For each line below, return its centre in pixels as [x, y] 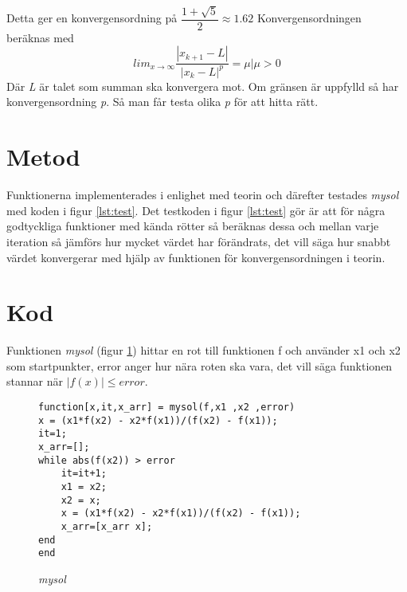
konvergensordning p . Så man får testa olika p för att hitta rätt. [162, 102]
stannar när [35, 381]
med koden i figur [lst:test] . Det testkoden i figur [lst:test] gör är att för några [196, 210]
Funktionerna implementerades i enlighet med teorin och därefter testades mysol [203, 195]
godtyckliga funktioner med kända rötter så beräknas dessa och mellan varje [193, 226]
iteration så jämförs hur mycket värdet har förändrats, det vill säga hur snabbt [199, 241]
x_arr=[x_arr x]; [107, 526]
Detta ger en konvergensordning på [92, 18]
